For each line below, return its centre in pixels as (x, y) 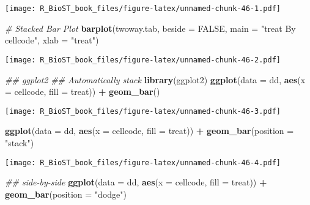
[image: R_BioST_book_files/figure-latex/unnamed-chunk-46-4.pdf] (143, 162)
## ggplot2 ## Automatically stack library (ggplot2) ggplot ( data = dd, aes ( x (155, 79)
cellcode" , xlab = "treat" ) (52, 40)
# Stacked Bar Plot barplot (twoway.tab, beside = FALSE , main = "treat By (150, 28)
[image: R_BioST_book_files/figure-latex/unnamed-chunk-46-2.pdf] (143, 60)
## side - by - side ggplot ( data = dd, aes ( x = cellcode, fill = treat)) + (136, 182)
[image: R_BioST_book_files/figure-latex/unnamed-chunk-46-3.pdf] (143, 111)
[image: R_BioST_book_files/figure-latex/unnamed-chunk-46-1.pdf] (143, 9)
